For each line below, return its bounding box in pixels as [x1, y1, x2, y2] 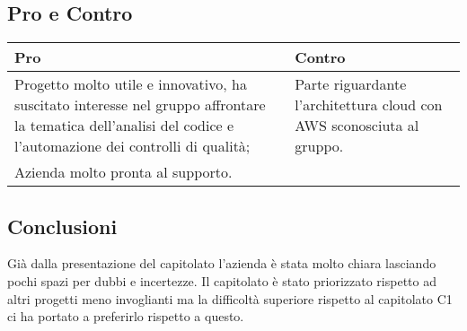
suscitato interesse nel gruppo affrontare [14, 94, 266, 116]
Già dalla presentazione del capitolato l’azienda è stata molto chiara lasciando [7, 254, 436, 273]
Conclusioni [7, 212, 118, 240]
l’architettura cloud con [295, 94, 443, 116]
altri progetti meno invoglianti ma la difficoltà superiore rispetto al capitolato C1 [7, 289, 453, 308]
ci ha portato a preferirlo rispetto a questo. [7, 307, 244, 326]
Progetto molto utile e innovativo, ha [14, 74, 247, 95]
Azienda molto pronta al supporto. [14, 161, 233, 183]
